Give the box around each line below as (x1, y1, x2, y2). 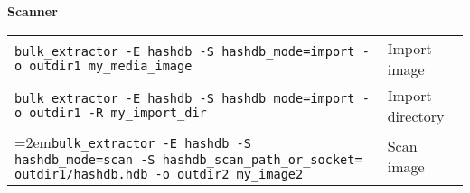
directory (387, 105, 445, 126)
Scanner (7, 2, 58, 21)
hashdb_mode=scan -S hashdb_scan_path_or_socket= (14, 152, 362, 167)
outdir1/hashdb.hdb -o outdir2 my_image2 (14, 166, 304, 181)
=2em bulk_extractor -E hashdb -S (14, 131, 251, 152)
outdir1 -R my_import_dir (29, 105, 207, 120)
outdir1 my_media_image (29, 58, 193, 73)
